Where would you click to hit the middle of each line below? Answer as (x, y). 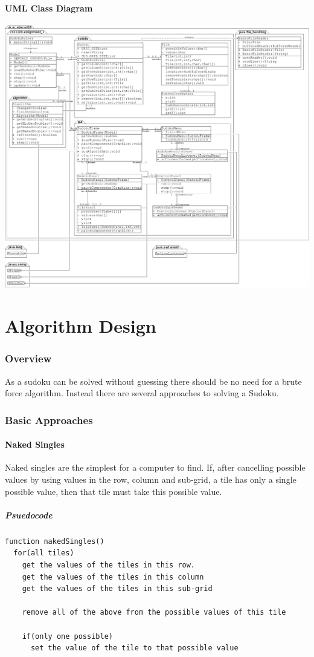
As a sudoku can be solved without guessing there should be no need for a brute (153, 381)
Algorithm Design (81, 326)
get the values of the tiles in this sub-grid (117, 589)
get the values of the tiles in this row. (108, 565)
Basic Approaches (49, 420)
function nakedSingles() (55, 541)
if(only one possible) (67, 636)
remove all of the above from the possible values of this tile (154, 613)
